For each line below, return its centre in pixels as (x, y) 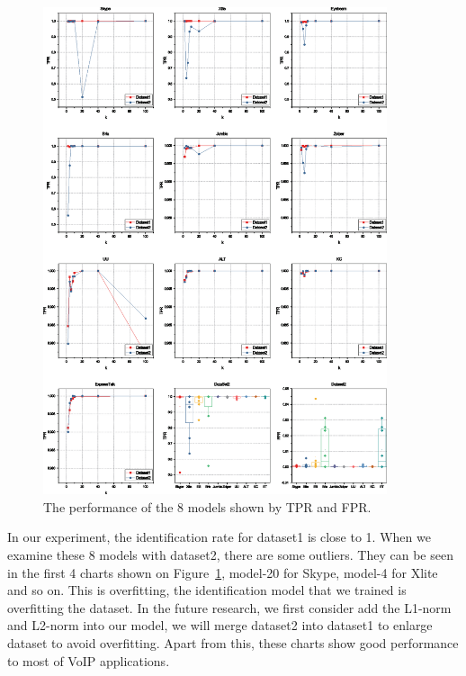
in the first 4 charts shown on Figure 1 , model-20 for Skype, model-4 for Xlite (223, 572)
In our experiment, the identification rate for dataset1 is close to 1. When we (219, 537)
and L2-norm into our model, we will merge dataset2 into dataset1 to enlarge (220, 625)
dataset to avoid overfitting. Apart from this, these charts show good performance (233, 642)
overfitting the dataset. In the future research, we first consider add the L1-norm (229, 607)
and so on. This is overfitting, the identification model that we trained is (207, 590)
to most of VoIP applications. (89, 660)
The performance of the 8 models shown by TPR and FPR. (207, 506)
